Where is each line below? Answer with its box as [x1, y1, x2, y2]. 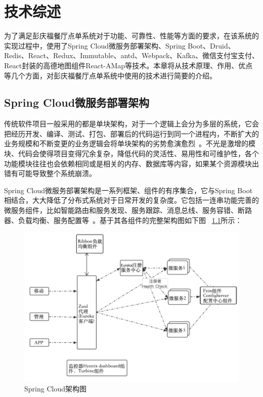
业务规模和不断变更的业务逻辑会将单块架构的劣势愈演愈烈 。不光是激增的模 [4, 138, 255, 149]
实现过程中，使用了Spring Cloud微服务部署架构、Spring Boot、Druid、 [4, 40, 235, 51]
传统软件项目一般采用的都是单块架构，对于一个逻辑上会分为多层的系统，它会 [4, 118, 259, 129]
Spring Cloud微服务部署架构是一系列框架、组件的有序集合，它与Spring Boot [4, 185, 253, 195]
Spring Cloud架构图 [24, 383, 86, 393]
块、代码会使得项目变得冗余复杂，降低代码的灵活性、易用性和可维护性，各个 [4, 148, 259, 159]
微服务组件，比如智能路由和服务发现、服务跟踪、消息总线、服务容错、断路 [4, 205, 252, 215]
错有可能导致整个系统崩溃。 [4, 168, 96, 179]
